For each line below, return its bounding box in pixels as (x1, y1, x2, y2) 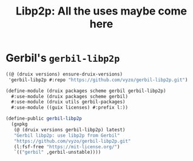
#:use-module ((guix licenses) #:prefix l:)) (11, 105, 129, 111)
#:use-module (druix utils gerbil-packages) (11, 99, 126, 105)
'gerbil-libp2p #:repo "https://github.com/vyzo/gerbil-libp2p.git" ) (8, 77, 188, 83)
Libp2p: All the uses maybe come (15, 4, 188, 18)
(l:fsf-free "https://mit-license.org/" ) (13, 143, 120, 149)
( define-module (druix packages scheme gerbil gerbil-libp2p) (5, 88, 166, 94)
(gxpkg (11, 121, 28, 128)
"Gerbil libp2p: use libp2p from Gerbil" (13, 132, 120, 139)
